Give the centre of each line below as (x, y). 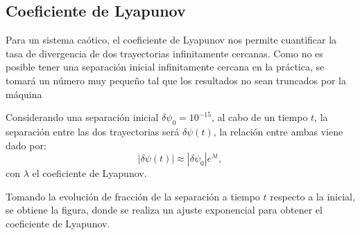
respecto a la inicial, (312, 196)
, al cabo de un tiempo (259, 117)
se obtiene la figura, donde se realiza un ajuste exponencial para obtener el (164, 210)
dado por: (26, 145)
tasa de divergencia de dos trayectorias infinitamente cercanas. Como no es (164, 53)
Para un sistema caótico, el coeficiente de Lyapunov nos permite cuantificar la (171, 40)
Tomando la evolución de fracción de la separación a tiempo (133, 196)
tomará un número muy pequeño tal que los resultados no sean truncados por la (176, 80)
